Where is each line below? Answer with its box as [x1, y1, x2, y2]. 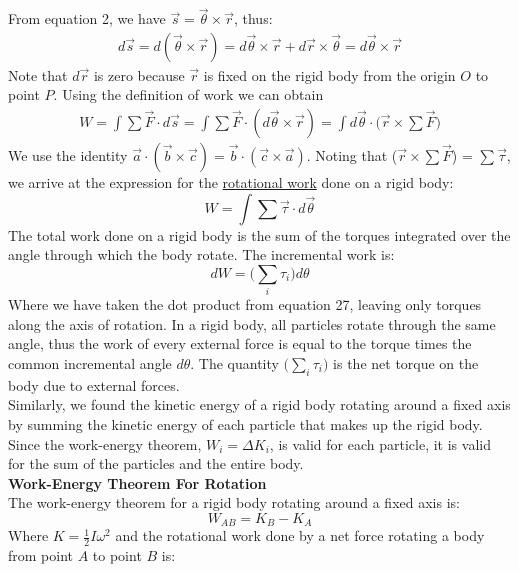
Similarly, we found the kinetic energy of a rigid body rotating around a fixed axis [8, 394, 511, 415]
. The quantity [190, 352, 279, 373]
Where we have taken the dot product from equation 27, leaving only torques [8, 294, 482, 315]
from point [8, 545, 74, 566]
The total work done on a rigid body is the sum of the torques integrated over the [8, 224, 511, 245]
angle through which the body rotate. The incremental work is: [8, 244, 395, 265]
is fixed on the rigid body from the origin [203, 64, 456, 85]
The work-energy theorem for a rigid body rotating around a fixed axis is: [8, 492, 460, 513]
